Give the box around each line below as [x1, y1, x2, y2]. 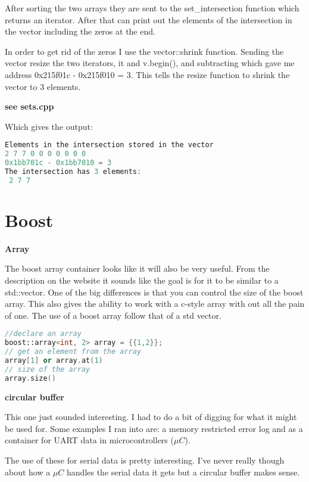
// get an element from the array [5, 347, 142, 356]
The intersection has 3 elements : [5, 167, 142, 176]
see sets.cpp [5, 100, 54, 113]
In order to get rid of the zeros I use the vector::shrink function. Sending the [5, 45, 284, 57]
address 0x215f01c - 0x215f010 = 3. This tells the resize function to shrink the [5, 68, 290, 80]
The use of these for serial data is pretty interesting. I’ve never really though [5, 454, 285, 467]
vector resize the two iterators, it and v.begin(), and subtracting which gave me [5, 57, 295, 69]
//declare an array [5, 329, 82, 338]
